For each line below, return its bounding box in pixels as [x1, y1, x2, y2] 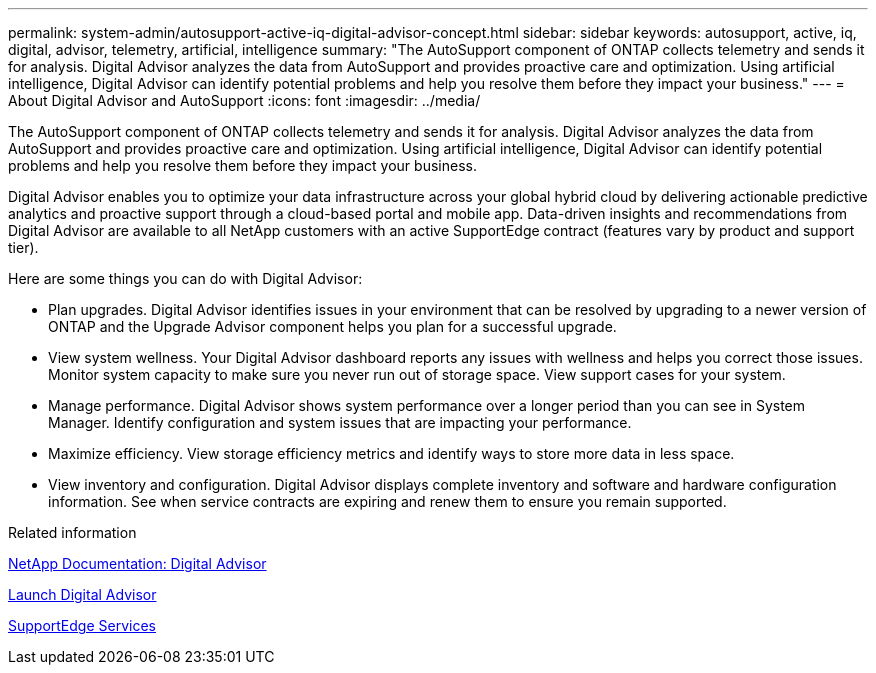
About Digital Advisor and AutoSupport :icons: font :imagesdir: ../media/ [8, 92, 481, 109]
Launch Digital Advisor [8, 586, 157, 603]
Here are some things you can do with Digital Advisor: [8, 270, 363, 287]
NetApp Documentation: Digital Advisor [8, 555, 267, 572]
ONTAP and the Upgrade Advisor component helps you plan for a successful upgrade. [48, 318, 617, 335]
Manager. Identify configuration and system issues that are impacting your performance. [48, 414, 632, 431]
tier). [8, 239, 39, 256]
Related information [8, 524, 137, 541]
